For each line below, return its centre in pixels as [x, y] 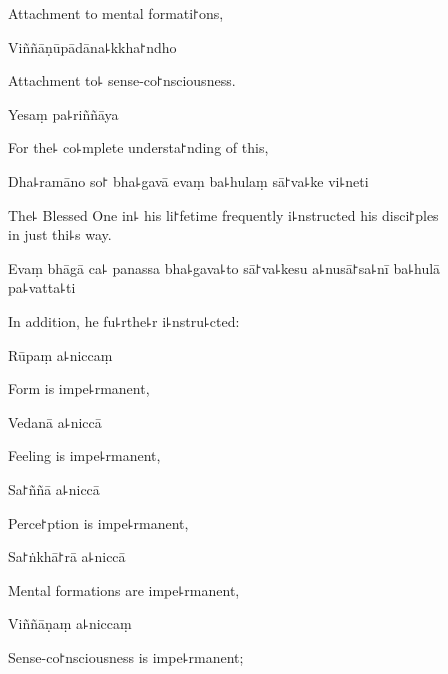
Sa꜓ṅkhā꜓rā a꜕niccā [67, 556]
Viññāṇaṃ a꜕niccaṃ [70, 623]
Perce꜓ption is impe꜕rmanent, [98, 522]
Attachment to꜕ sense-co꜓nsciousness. [122, 80]
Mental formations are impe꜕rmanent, [124, 589]
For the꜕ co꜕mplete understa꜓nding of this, [138, 147]
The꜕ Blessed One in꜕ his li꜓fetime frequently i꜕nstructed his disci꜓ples [223, 214]
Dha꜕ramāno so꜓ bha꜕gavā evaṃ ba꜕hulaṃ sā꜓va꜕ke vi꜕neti [188, 180]
